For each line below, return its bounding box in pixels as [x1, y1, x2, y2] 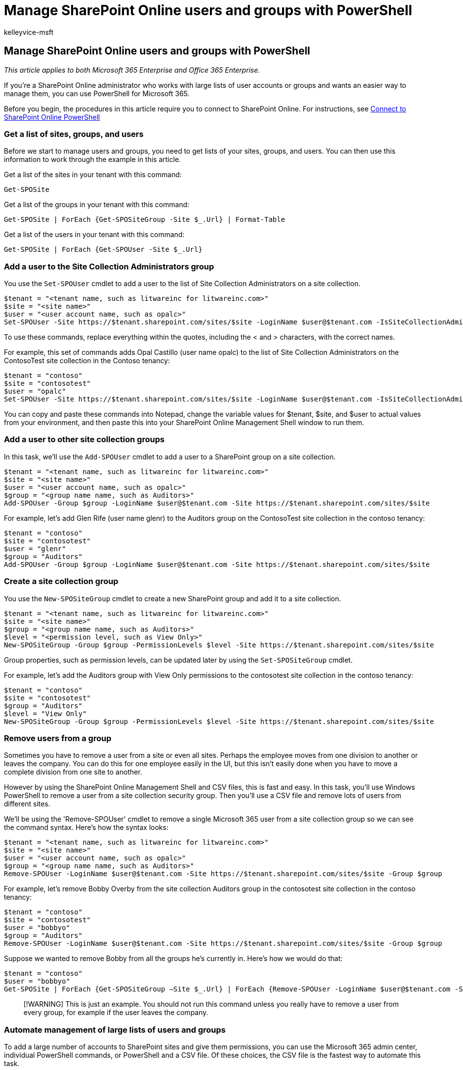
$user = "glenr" [4, 544, 66, 553]
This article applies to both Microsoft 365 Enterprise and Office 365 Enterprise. [4, 65, 260, 74]
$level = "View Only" [4, 709, 87, 718]
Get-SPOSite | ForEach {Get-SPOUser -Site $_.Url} [4, 245, 203, 254]
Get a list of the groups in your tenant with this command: [4, 200, 189, 209]
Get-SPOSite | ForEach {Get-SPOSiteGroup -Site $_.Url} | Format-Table [4, 215, 285, 224]
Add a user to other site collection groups [4, 434, 165, 445]
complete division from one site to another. [4, 768, 142, 776]
